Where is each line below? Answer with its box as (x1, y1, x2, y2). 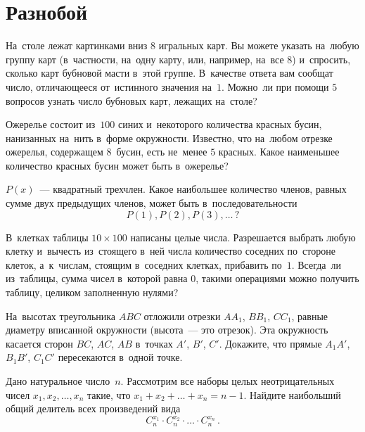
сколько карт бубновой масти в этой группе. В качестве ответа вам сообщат (6, 65, 333, 80)
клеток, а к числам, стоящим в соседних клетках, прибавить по (6, 257, 282, 272)
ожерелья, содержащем (6, 144, 103, 159)
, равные (291, 308, 328, 323)
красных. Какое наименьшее (218, 144, 340, 159)
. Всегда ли (291, 257, 342, 272)
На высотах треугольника (6, 308, 116, 323)
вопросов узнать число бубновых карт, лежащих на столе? (6, 93, 257, 108)
